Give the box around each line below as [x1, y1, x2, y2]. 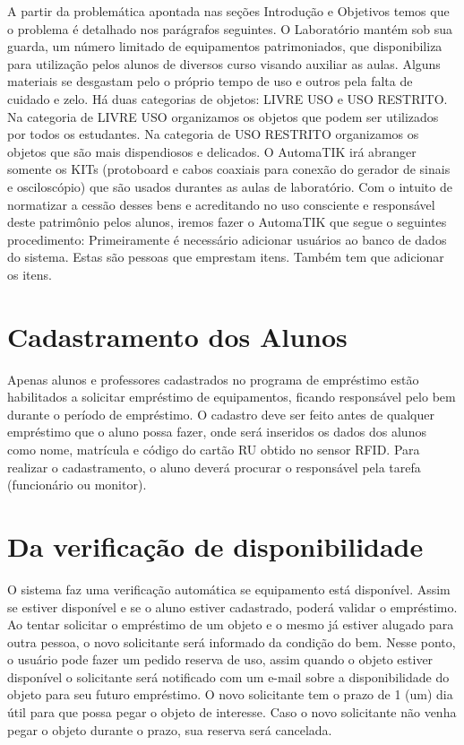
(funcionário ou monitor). [7, 475, 147, 494]
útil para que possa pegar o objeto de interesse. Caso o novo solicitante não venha [7, 703, 457, 722]
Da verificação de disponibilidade [7, 527, 424, 564]
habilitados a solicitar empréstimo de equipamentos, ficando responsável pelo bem [7, 387, 456, 406]
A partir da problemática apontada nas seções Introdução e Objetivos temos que [7, 2, 450, 20]
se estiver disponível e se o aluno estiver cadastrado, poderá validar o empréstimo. [7, 597, 458, 616]
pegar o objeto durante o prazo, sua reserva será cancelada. [7, 720, 332, 739]
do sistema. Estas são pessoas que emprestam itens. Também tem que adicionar [7, 247, 444, 266]
